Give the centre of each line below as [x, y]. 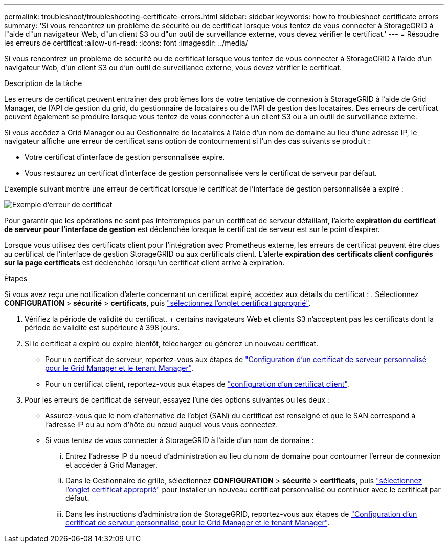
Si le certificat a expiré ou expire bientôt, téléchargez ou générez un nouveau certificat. [172, 343]
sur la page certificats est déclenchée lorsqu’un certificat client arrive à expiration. [144, 262]
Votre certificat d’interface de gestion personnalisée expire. [125, 157]
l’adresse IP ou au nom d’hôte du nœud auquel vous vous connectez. [162, 424]
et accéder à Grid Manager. [112, 465]
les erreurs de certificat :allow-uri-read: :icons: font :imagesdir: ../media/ [126, 43]
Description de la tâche [43, 83]
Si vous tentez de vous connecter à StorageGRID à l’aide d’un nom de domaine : [180, 440]
